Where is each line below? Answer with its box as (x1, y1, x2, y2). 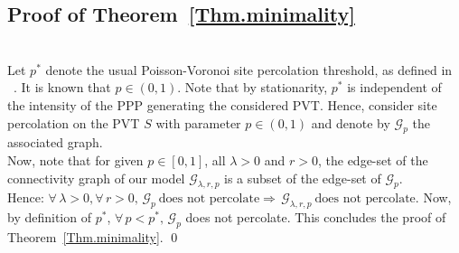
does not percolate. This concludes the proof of (185, 208, 446, 227)
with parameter (155, 113, 241, 132)
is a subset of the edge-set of (224, 168, 381, 187)
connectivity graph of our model (7, 168, 185, 187)
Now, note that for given (7, 150, 144, 169)
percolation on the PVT (7, 113, 140, 132)
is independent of (347, 78, 442, 97)
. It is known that (14, 78, 111, 97)
